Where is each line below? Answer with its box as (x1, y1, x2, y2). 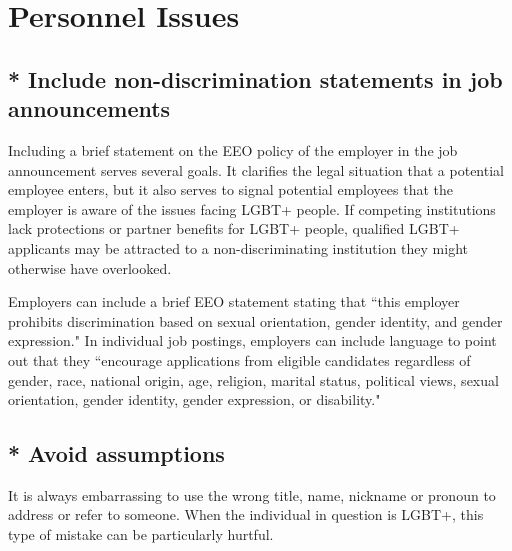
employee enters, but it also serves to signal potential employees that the (8, 179, 453, 200)
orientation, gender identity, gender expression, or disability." (8, 389, 381, 410)
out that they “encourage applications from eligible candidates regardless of (8, 349, 471, 370)
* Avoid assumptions (8, 438, 225, 469)
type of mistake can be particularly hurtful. (8, 524, 274, 545)
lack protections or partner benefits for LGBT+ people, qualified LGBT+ (8, 218, 460, 239)
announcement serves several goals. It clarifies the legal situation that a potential (8, 159, 504, 180)
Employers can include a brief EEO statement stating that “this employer (8, 291, 460, 312)
